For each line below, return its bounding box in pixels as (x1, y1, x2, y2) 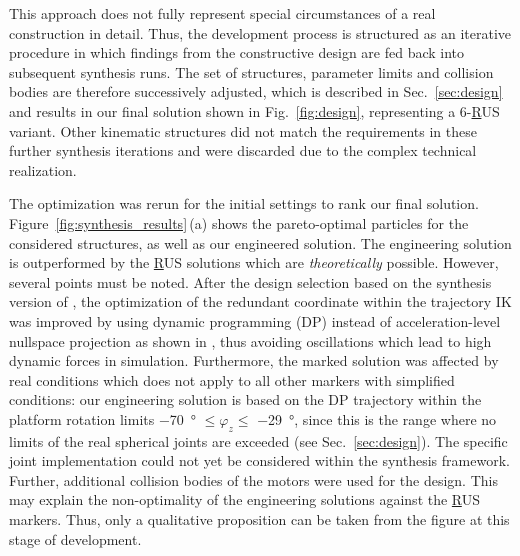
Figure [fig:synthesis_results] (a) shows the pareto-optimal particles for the (9, 212, 469, 233)
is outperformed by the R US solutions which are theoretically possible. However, (9, 252, 499, 273)
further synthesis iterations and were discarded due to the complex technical (9, 140, 477, 161)
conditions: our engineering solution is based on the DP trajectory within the (9, 389, 482, 410)
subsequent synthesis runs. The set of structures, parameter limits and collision (9, 61, 494, 82)
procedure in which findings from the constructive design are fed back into (9, 42, 465, 63)
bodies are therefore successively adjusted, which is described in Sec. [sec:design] (9, 81, 503, 102)
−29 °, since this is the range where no (257, 408, 497, 429)
